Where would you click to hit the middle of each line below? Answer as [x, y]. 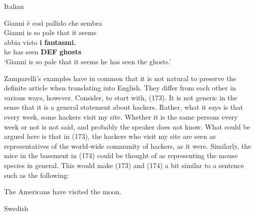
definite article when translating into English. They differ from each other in [120, 88]
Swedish [16, 208]
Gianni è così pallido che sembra [53, 22]
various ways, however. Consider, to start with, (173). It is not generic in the [121, 97]
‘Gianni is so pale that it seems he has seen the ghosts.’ [88, 61]
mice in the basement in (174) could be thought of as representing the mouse [121, 155]
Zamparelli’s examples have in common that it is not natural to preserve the [120, 78]
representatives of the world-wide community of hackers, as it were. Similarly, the [127, 146]
